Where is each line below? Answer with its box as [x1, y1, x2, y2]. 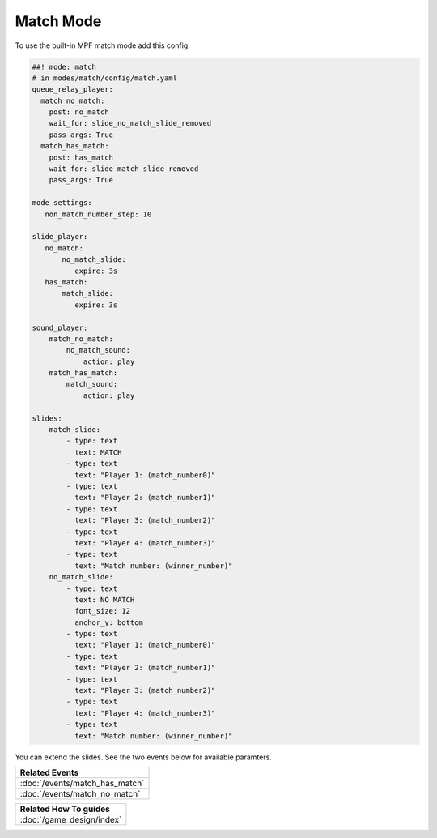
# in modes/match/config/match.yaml [32, 73, 178, 83]
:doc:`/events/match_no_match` [19, 788, 141, 799]
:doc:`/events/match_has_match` [19, 777, 145, 789]
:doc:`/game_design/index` [19, 814, 122, 825]
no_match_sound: [66, 345, 131, 355]
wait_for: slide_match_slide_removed [49, 165, 199, 173]
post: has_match [49, 152, 113, 162]
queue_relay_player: [32, 85, 113, 94]
